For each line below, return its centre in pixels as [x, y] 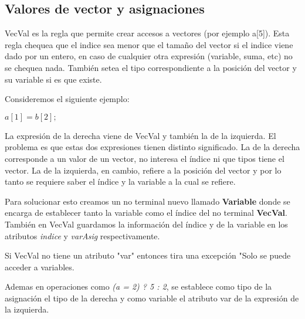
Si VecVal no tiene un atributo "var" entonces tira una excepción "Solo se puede [148, 255]
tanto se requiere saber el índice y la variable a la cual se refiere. [120, 181]
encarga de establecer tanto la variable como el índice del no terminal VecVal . [146, 213]
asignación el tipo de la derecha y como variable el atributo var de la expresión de [152, 298]
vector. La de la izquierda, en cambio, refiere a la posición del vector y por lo [143, 170]
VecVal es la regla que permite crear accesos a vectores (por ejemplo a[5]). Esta [147, 33]
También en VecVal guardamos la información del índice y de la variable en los [146, 224]
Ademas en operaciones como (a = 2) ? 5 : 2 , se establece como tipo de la [138, 286]
